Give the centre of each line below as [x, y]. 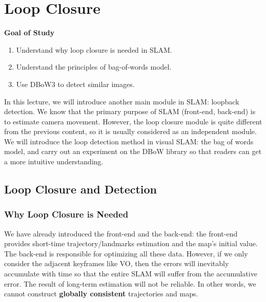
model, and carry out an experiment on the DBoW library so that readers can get [133, 151]
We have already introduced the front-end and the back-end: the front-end [121, 233]
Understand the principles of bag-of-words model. [94, 67]
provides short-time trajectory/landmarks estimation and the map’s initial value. [131, 243]
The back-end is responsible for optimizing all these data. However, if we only [126, 253]
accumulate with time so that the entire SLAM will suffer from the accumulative [131, 274]
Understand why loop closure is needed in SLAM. [94, 49]
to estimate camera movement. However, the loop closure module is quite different [133, 121]
